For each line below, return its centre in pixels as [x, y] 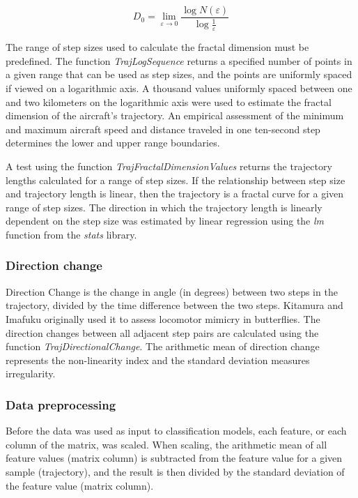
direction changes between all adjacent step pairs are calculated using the [162, 332]
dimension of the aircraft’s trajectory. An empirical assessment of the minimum [175, 115]
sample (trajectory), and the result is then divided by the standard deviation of [175, 471]
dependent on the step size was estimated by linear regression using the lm [165, 221]
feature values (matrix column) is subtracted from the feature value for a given [174, 458]
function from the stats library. [71, 234]
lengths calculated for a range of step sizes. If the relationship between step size [176, 180]
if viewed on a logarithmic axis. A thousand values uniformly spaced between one [179, 88]
